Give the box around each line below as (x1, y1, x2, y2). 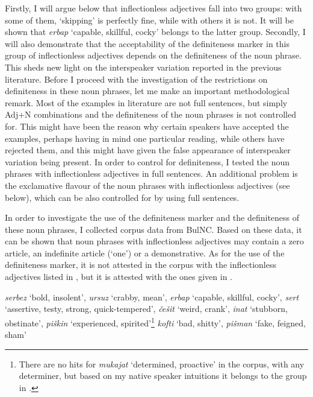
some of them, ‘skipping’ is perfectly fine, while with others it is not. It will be (5, 13, 294, 26)
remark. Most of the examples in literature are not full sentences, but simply (5, 96, 288, 109)
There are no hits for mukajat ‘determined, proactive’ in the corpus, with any (19, 357, 305, 370)
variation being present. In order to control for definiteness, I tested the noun (5, 155, 290, 168)
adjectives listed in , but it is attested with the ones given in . (5, 270, 232, 283)
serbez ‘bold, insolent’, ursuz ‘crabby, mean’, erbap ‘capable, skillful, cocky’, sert (5, 290, 299, 303)
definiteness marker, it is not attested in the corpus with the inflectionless (5, 258, 276, 271)
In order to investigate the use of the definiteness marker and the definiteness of (5, 211, 300, 224)
